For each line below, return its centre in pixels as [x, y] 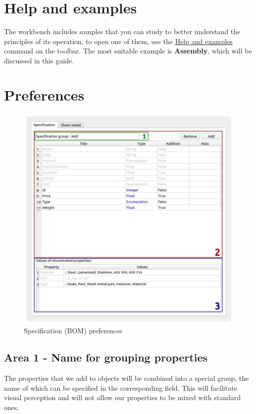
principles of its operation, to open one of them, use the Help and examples [118, 41]
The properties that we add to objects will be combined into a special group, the [127, 378]
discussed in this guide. [39, 60]
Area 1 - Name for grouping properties [106, 357]
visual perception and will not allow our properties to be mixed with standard [123, 397]
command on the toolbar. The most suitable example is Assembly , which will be [128, 51]
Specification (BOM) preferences [73, 331]
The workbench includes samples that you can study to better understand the [122, 31]
